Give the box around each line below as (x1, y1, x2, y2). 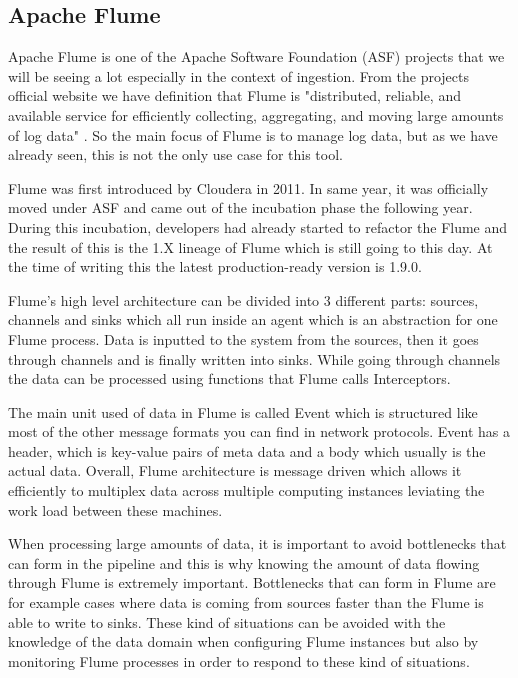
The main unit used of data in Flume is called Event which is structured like (8, 401, 478, 422)
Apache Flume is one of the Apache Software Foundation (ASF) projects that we (8, 46, 505, 67)
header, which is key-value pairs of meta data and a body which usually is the (8, 440, 486, 461)
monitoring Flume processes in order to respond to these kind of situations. (8, 650, 470, 671)
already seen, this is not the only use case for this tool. (8, 144, 343, 165)
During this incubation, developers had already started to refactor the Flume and (8, 216, 508, 237)
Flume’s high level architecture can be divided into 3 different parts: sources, (8, 289, 479, 310)
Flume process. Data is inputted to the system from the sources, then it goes (8, 328, 479, 349)
